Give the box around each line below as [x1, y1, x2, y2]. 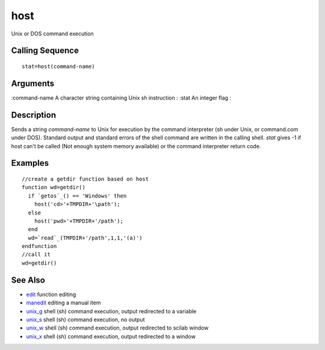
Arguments [11, 78, 55, 88]
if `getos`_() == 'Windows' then [28, 192, 127, 199]
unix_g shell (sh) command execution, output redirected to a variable [26, 307, 197, 315]
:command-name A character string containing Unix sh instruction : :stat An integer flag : [11, 94, 232, 101]
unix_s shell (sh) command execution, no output [26, 316, 145, 323]
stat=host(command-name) [22, 63, 95, 70]
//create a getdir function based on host [22, 175, 149, 183]
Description [11, 110, 57, 120]
